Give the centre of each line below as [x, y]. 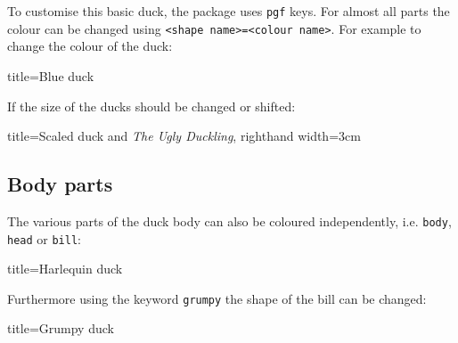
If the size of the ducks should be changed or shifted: [151, 106]
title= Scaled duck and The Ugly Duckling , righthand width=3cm [184, 136]
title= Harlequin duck [65, 269]
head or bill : [44, 238]
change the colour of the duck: [90, 46]
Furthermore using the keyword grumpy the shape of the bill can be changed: [217, 298]
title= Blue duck [51, 75]
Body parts [60, 184]
